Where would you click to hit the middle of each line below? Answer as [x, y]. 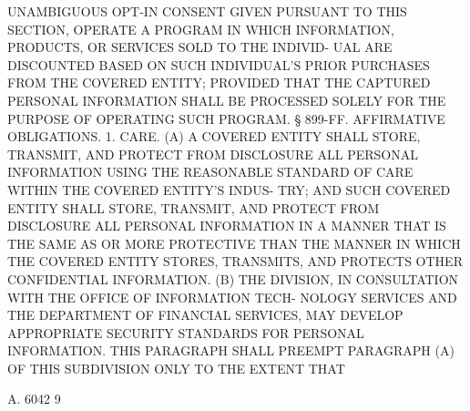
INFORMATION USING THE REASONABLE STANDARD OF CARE [210, 172]
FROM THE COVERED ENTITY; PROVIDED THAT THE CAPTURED [219, 82]
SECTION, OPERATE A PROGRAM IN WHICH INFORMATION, [201, 29]
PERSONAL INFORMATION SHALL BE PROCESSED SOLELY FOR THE [227, 100]
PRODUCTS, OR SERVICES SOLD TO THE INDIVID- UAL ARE [200, 47]
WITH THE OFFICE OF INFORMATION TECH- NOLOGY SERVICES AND [232, 297]
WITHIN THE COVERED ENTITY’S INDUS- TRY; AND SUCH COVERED [229, 189]
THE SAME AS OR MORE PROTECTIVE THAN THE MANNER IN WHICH [234, 243]
